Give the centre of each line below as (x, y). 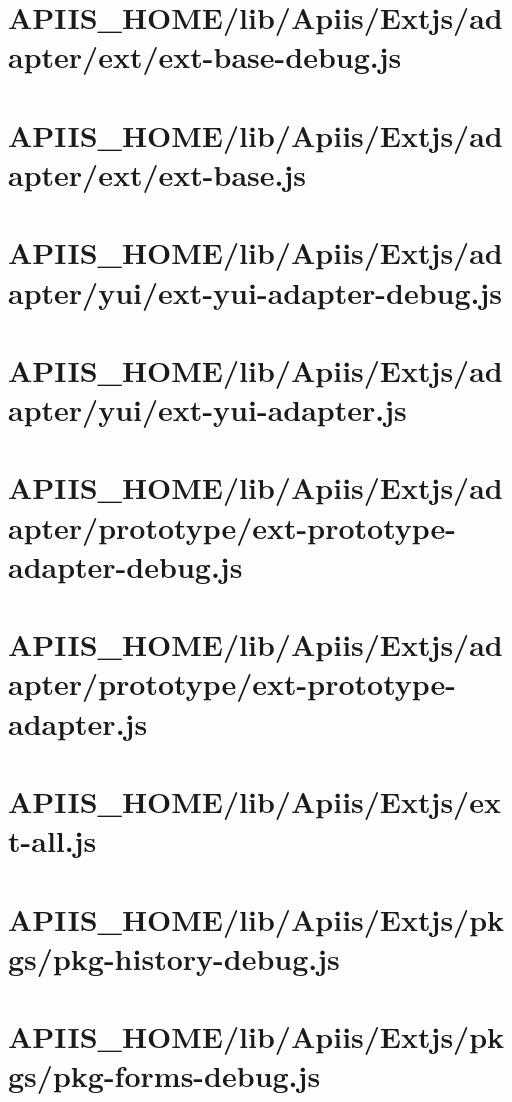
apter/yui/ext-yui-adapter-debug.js (255, 291)
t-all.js (52, 840)
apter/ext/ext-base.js (157, 173)
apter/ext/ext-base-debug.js (205, 56)
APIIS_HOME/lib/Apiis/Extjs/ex (254, 800)
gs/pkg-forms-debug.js (164, 1075)
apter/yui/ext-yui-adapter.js (207, 409)
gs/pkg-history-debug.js (174, 957)
